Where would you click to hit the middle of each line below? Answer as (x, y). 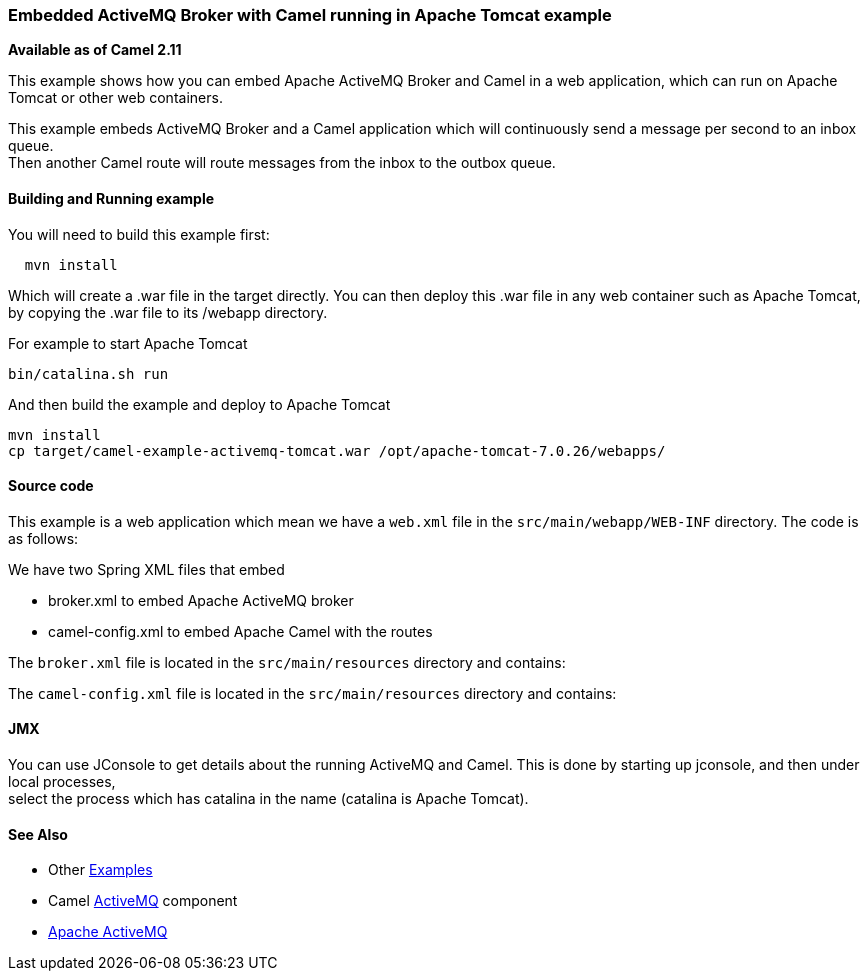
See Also (38, 834)
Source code (51, 486)
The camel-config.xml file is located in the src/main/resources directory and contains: (312, 693)
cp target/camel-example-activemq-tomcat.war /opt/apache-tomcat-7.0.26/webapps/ (337, 450)
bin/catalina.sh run (88, 373)
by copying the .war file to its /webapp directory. (168, 312)
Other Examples (100, 870)
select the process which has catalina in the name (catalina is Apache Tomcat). (268, 799)
